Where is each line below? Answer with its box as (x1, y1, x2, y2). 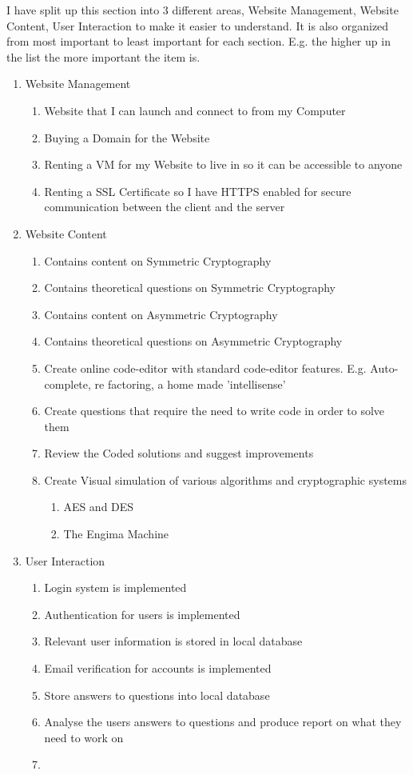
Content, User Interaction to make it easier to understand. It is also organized (6, 17, 389, 34)
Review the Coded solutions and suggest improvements (44, 445, 314, 461)
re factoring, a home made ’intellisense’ (94, 375, 286, 392)
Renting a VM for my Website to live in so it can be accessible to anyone (44, 156, 403, 173)
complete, (44, 375, 91, 392)
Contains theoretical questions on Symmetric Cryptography (44, 279, 336, 296)
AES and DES (63, 498, 134, 515)
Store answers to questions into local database (44, 686, 270, 703)
